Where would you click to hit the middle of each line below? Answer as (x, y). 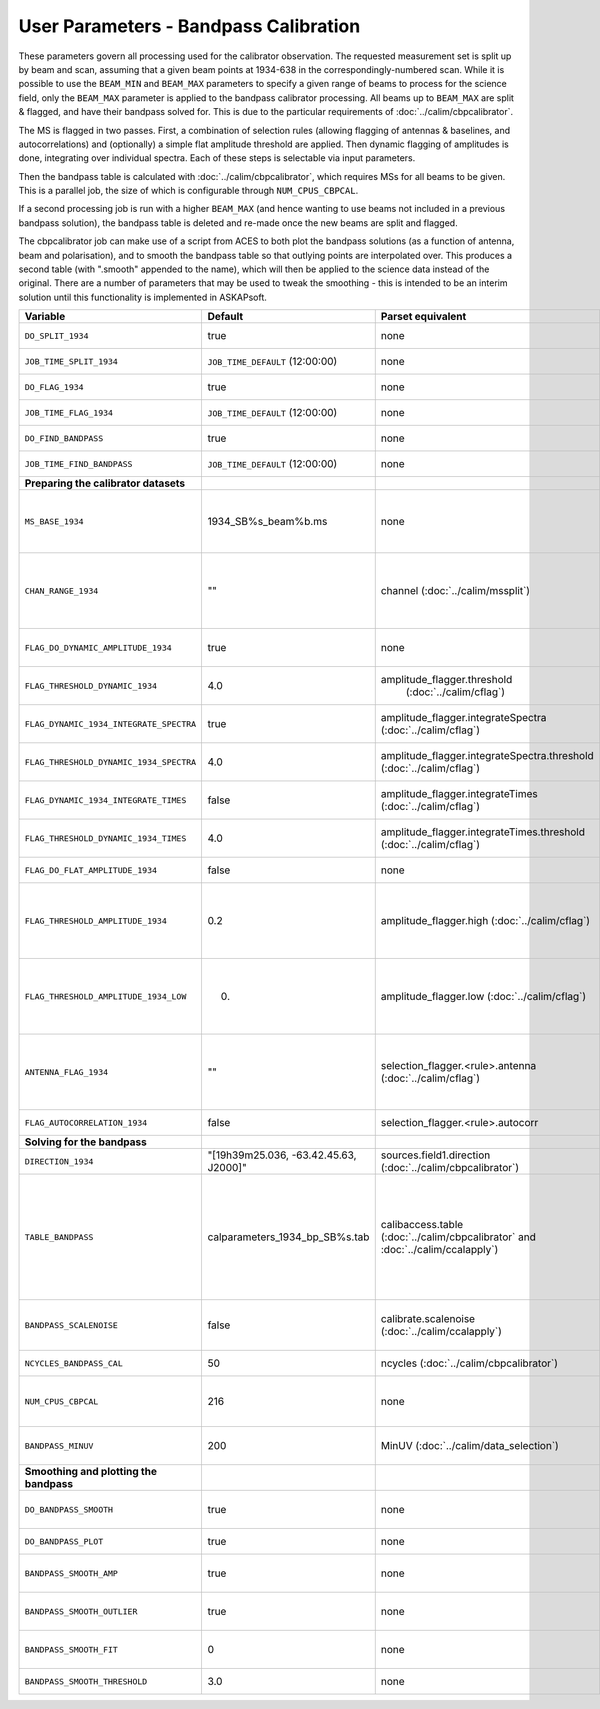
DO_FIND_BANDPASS (64, 438)
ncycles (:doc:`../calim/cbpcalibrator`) (469, 1363)
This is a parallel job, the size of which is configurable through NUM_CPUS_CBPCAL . (188, 191)
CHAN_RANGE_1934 (61, 590)
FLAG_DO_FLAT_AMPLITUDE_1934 (91, 870)
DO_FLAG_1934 (54, 386)
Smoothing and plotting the (90, 1472)
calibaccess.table (422, 1225)
